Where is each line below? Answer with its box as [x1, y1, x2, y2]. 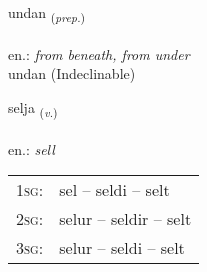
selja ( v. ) [8, 96, 58, 120]
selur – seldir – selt [59, 207, 192, 231]
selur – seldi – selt [59, 236, 185, 260]
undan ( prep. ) [8, 2, 86, 25]
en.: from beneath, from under [8, 43, 190, 64]
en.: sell [8, 138, 55, 159]
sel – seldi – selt [59, 178, 170, 202]
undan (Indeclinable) [8, 63, 136, 84]
